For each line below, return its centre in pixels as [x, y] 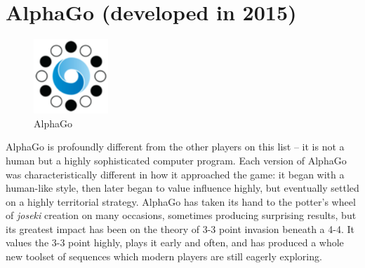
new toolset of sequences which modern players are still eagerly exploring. [164, 256]
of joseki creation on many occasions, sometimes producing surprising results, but [181, 215]
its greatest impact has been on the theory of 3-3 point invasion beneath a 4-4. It [180, 228]
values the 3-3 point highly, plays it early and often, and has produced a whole [175, 242]
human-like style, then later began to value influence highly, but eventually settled [182, 188]
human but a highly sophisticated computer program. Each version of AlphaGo [176, 160]
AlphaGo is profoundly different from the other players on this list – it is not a [175, 147]
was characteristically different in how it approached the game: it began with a [175, 174]
